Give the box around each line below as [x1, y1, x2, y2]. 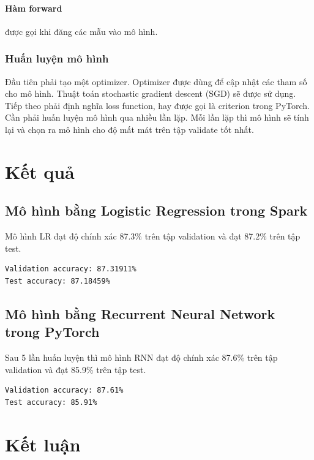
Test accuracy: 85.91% [5, 398, 97, 407]
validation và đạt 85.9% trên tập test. [5, 363, 146, 375]
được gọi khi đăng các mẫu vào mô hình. [5, 25, 158, 37]
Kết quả [5, 159, 75, 184]
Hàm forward [5, 1, 62, 14]
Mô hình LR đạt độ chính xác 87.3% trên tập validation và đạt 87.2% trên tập [5, 230, 301, 243]
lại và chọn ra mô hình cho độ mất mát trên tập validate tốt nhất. [5, 123, 254, 135]
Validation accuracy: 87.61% [5, 386, 124, 395]
